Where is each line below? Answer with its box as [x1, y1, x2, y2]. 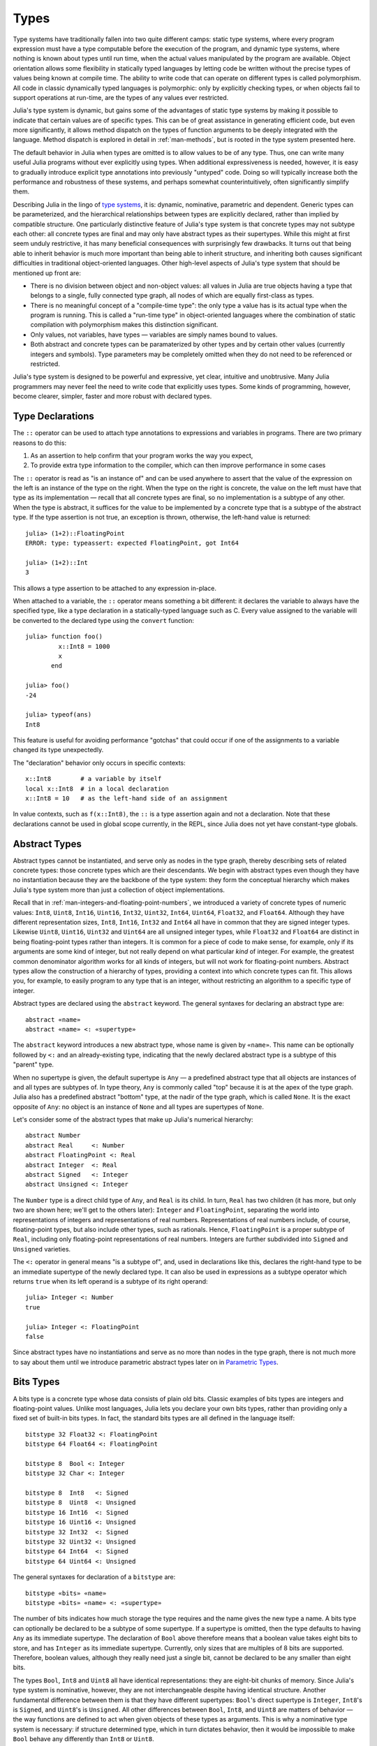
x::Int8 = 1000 [58, 643, 110, 650]
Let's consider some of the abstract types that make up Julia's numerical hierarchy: [13, 1115, 254, 1124]
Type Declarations [13, 411, 94, 423]
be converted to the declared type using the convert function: [13, 616, 195, 624]
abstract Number [25, 1131, 81, 1140]
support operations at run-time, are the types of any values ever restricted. [13, 93, 229, 101]
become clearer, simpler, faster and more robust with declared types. [13, 392, 212, 401]
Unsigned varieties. [13, 1245, 71, 1253]
